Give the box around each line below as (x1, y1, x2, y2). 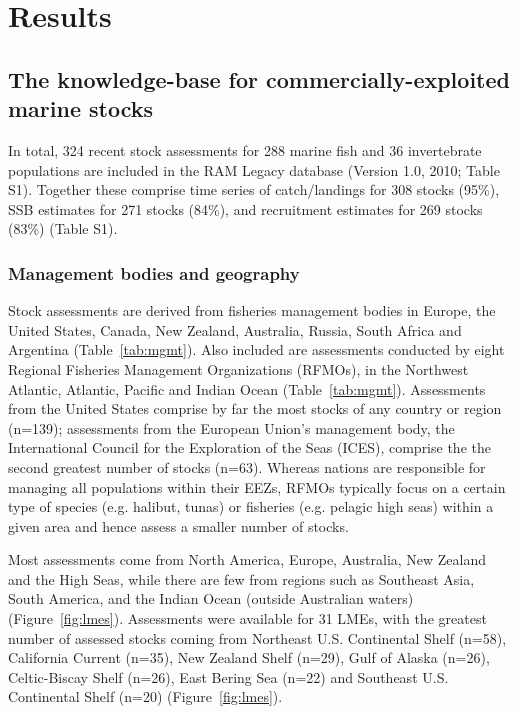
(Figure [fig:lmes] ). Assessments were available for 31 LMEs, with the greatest (8, 608, 487, 629)
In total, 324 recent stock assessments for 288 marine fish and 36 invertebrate (8, 139, 482, 160)
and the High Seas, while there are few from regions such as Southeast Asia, (8, 568, 475, 589)
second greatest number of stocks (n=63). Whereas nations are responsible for (8, 456, 486, 477)
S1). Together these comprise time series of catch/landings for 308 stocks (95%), (8, 179, 500, 200)
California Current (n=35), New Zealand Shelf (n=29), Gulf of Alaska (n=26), (8, 647, 490, 668)
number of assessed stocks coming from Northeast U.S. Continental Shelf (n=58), (8, 627, 507, 648)
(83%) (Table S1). (8, 218, 118, 239)
